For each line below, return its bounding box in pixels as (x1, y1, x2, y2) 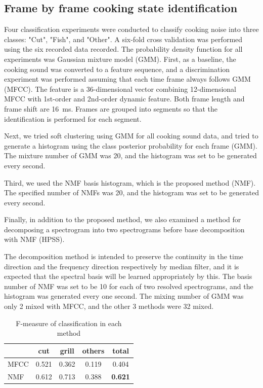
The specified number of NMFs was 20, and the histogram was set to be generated (4, 187, 259, 198)
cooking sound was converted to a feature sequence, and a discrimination (4, 63, 230, 74)
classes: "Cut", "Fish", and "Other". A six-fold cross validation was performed (4, 33, 243, 44)
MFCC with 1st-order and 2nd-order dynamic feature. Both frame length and (4, 93, 245, 104)
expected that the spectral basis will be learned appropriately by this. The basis (4, 271, 252, 281)
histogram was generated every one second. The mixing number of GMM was (4, 291, 244, 301)
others (82, 345, 105, 356)
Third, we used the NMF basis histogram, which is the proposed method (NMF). (4, 177, 256, 188)
